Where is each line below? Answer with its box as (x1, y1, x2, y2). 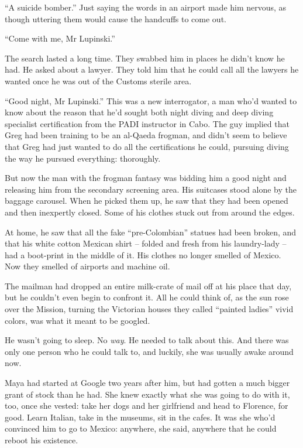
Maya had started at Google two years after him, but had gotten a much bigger (5, 377, 290, 389)
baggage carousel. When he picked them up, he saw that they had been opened (5, 194, 288, 207)
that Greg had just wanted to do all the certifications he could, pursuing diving (5, 140, 289, 152)
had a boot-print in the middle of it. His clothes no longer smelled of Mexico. (5, 248, 281, 261)
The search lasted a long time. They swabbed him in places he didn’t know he (5, 52, 285, 64)
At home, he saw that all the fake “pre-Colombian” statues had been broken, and (5, 225, 297, 238)
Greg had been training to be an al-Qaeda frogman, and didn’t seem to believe (5, 129, 287, 141)
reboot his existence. (5, 434, 78, 446)
